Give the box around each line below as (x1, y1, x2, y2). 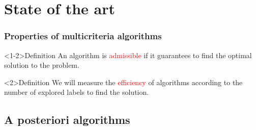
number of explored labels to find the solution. (4, 87, 149, 97)
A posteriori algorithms (4, 112, 130, 127)
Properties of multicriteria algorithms (4, 30, 162, 42)
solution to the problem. (4, 60, 79, 70)
